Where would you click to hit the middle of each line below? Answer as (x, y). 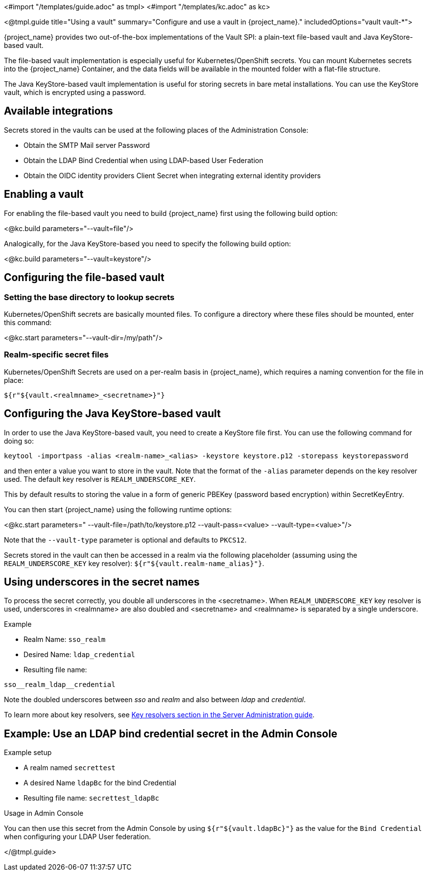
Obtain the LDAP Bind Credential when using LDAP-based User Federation (143, 160)
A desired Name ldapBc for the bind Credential (100, 783)
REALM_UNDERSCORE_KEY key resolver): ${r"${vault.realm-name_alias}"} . (134, 563)
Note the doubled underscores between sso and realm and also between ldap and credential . (155, 700)
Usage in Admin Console (44, 813)
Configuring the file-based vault (84, 278)
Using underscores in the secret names (102, 582)
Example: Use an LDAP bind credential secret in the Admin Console (171, 733)
